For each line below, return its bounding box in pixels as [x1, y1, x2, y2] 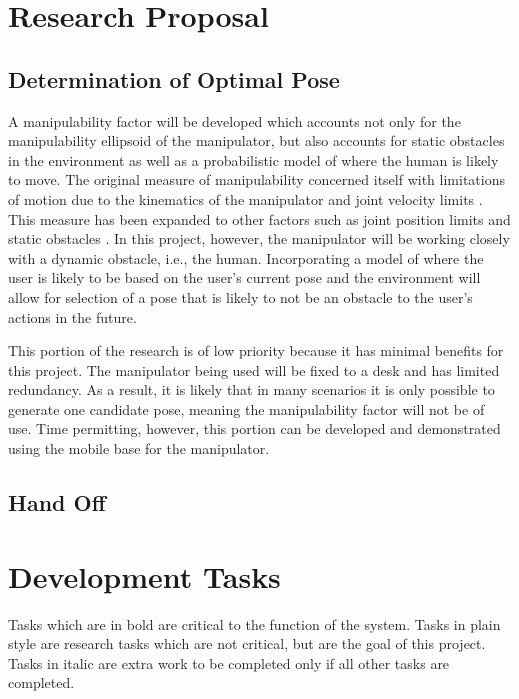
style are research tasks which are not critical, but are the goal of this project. [8, 633, 486, 654]
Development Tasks [8, 555, 281, 596]
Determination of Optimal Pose [8, 63, 340, 94]
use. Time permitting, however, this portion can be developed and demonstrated [8, 418, 501, 439]
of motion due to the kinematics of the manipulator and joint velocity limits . [8, 188, 483, 209]
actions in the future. [8, 306, 137, 327]
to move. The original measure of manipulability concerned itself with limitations [8, 169, 505, 190]
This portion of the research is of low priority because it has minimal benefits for [8, 340, 504, 361]
